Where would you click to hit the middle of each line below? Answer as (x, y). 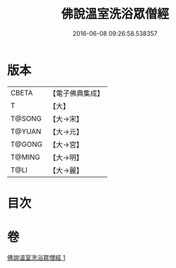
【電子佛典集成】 (76, 93)
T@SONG (26, 119)
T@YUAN (26, 131)
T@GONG (26, 144)
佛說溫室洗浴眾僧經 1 (36, 257)
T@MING (25, 157)
